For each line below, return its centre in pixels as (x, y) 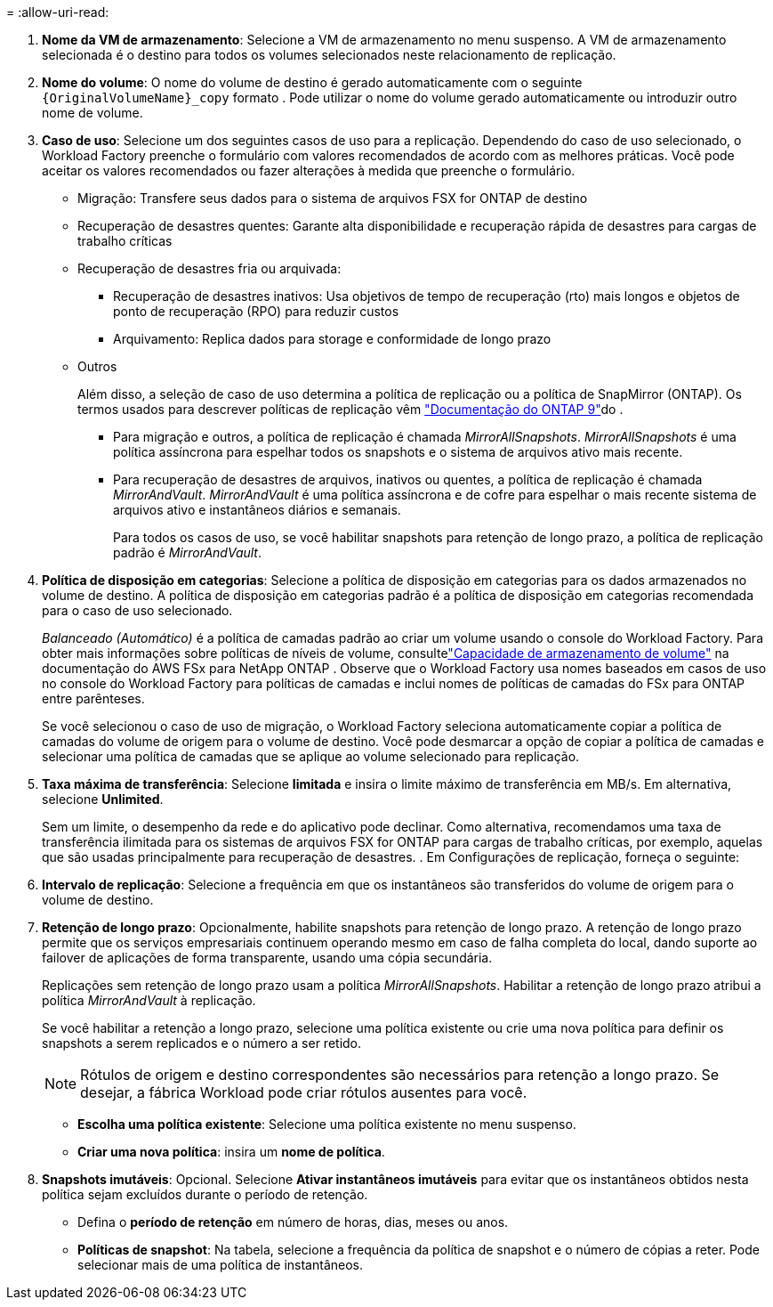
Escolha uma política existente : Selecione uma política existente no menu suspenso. (327, 1124)
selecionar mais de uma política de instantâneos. (221, 1265)
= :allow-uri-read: (58, 12)
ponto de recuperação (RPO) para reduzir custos (256, 311)
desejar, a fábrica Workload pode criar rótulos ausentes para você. (304, 1092)
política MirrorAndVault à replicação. (149, 1000)
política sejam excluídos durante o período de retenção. (205, 1194)
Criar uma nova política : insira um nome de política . (231, 1152)
